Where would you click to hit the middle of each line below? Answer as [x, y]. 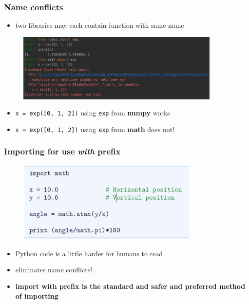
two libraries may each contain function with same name [100, 25]
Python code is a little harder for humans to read [89, 253]
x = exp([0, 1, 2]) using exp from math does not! [95, 129]
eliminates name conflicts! [54, 270]
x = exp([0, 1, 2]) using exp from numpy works [93, 113]
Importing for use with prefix [62, 151]
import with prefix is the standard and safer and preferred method [130, 286]
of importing [37, 295]
